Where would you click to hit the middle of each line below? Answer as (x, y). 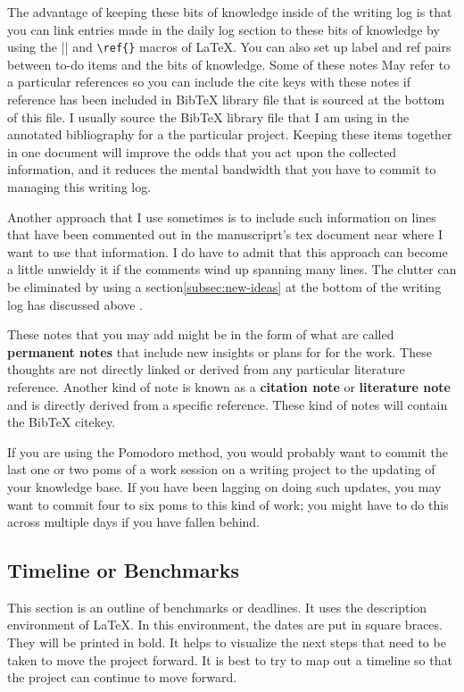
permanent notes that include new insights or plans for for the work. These (220, 351)
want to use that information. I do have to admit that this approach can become (228, 251)
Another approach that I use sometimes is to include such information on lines (222, 217)
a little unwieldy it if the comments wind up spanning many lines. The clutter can (232, 269)
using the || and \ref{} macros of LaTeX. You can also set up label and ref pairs (229, 47)
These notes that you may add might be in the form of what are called (201, 334)
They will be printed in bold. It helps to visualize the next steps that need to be (227, 642)
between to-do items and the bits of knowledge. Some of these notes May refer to (229, 64)
